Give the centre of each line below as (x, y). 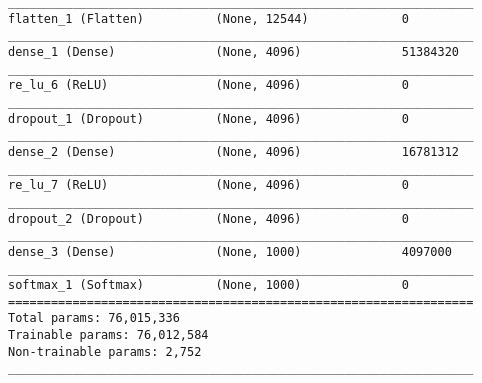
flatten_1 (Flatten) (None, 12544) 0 (208, 18)
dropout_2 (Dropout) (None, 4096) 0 (208, 218)
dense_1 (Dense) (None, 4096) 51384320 (234, 51)
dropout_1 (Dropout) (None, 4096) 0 (208, 118)
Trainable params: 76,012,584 (108, 335)
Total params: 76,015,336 (94, 318)
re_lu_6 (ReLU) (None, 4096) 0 (208, 85)
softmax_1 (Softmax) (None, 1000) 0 (208, 285)
